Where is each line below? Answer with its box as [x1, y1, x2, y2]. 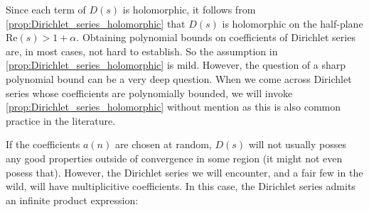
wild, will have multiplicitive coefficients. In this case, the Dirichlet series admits [6, 179, 355, 194]
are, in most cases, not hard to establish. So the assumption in [6, 43, 278, 58]
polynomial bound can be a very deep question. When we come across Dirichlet [6, 71, 352, 86]
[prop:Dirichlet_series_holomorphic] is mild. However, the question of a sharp [6, 57, 346, 72]
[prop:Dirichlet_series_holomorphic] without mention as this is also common [6, 99, 341, 114]
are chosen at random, [114, 137, 212, 152]
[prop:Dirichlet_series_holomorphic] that [6, 16, 186, 30]
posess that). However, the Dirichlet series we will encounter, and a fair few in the [6, 164, 363, 179]
